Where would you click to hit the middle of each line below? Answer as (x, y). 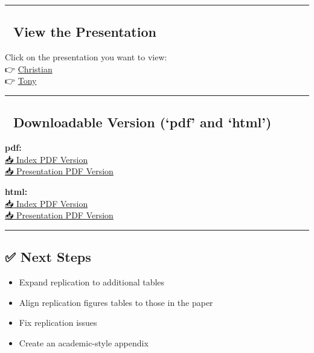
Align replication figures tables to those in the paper (116, 302)
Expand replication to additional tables (92, 281)
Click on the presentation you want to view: (86, 57)
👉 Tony (21, 81)
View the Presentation (85, 32)
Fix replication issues (58, 323)
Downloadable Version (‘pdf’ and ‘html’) (142, 122)
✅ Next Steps (48, 257)
